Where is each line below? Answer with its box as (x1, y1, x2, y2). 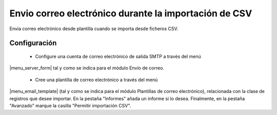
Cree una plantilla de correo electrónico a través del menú (35, 77, 158, 83)
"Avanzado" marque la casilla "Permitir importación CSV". (9, 102, 131, 108)
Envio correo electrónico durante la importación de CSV (9, 8, 252, 19)
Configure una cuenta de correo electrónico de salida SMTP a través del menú (35, 53, 201, 59)
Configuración (9, 39, 57, 48)
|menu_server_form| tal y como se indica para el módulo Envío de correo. (9, 65, 164, 71)
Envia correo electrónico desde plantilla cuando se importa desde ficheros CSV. (9, 26, 179, 32)
